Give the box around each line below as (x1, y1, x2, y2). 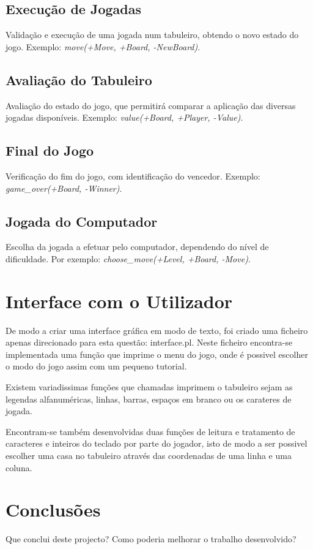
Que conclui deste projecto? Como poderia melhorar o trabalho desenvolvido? (6, 532, 296, 545)
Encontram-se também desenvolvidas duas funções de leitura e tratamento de (6, 425, 295, 437)
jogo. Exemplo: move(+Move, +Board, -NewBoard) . (6, 40, 201, 53)
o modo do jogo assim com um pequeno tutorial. (6, 360, 187, 373)
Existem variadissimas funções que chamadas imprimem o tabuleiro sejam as (6, 381, 293, 393)
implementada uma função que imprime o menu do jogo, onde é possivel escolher (6, 347, 308, 360)
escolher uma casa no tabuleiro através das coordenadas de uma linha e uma (6, 449, 292, 462)
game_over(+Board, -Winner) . (6, 181, 122, 194)
